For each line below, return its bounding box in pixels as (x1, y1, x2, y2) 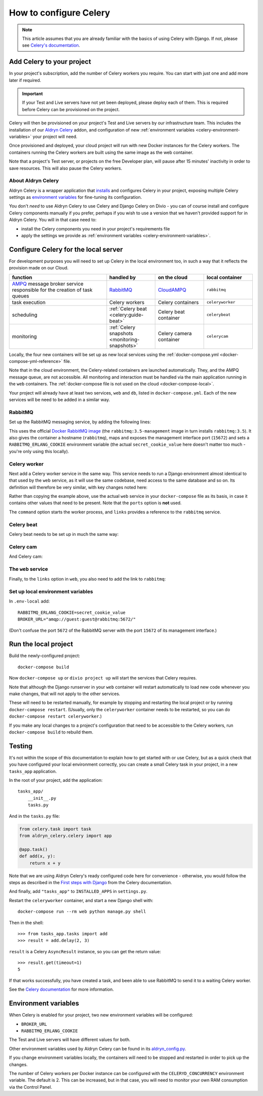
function (12, 274, 33, 281)
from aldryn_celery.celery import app (19, 833, 112, 839)
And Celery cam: (9, 553, 43, 560)
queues (12, 292, 29, 299)
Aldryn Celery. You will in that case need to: (9, 217, 97, 223)
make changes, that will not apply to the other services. (9, 691, 120, 697)
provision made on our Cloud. (9, 265, 69, 271)
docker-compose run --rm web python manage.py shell (18, 909, 146, 914)
